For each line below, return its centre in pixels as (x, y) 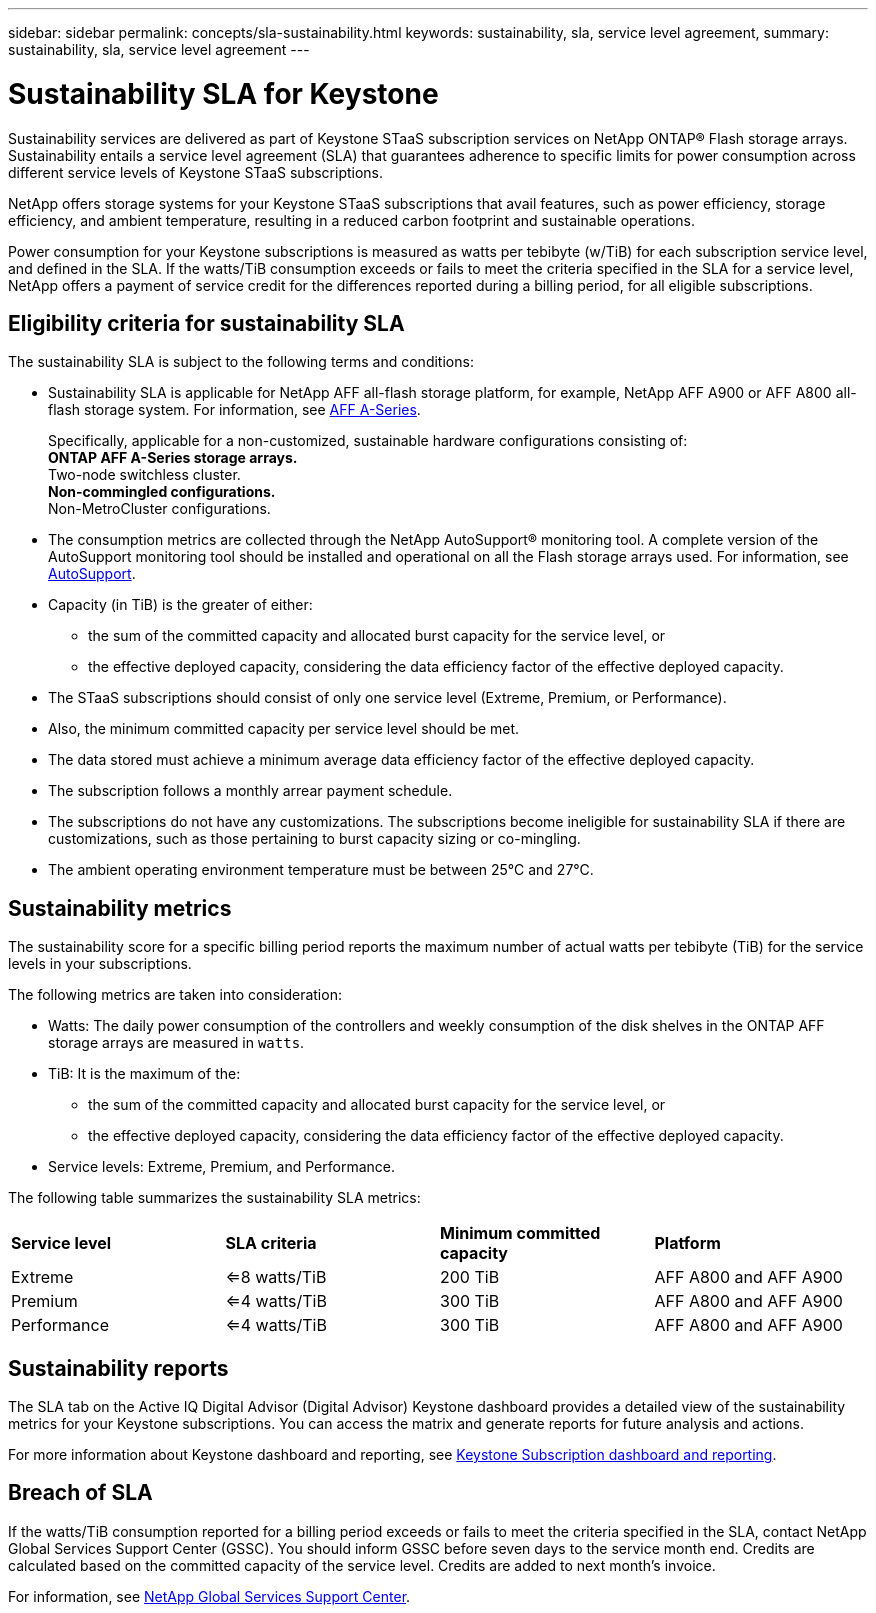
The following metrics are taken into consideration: (175, 995)
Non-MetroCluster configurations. (159, 509)
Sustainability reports (118, 1368)
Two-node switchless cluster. (144, 475)
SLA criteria (271, 1243)
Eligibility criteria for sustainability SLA (206, 323)
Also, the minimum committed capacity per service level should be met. (284, 729)
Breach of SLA (80, 1493)
